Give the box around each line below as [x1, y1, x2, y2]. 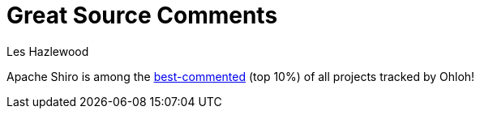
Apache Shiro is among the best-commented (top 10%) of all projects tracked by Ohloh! [6, 69, 475, 83]
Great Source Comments [6, 2, 278, 29]
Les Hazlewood [6, 44, 89, 58]
